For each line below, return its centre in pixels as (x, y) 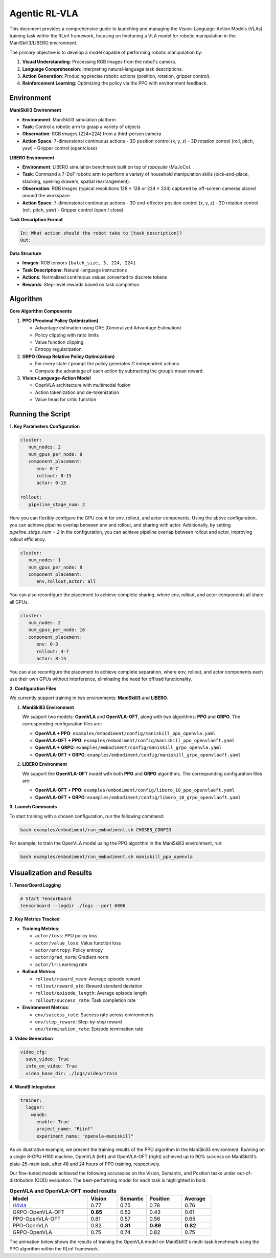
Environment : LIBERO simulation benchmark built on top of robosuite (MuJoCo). (107, 167)
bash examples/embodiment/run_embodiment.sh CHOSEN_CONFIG (96, 830)
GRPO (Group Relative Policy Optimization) (68, 357)
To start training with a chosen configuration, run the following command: (87, 816)
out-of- (245, 1173)
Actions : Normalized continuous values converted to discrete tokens (95, 277)
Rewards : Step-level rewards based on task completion (81, 284)
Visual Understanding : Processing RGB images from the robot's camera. (99, 62)
